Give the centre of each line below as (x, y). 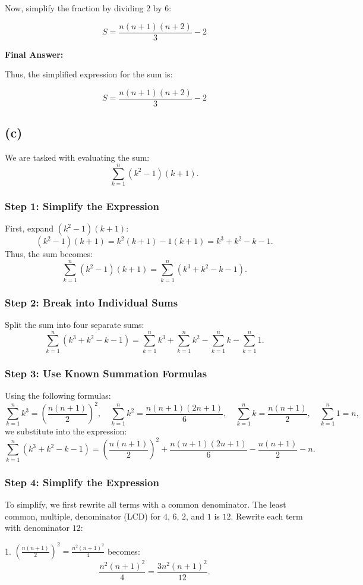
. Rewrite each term (267, 516)
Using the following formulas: (58, 395)
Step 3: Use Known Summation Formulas (106, 373)
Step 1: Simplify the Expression (82, 206)
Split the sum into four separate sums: (75, 324)
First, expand (29, 228)
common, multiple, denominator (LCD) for (83, 516)
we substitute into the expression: (66, 431)
